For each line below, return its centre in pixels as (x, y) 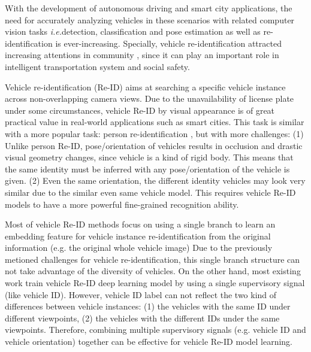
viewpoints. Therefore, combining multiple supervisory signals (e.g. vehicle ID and (155, 330)
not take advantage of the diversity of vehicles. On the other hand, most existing (153, 271)
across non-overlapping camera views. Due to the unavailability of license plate (150, 98)
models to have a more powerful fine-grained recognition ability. (122, 204)
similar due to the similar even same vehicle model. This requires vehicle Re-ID (150, 192)
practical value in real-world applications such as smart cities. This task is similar (155, 122)
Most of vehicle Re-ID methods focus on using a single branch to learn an (140, 224)
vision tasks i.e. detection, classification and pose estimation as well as (133, 31)
